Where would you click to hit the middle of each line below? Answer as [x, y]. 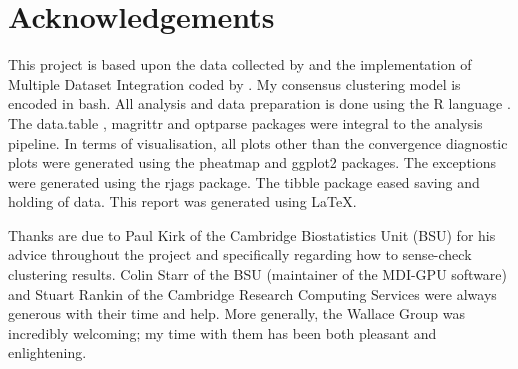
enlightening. [47, 352]
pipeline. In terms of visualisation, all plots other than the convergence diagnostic [258, 142]
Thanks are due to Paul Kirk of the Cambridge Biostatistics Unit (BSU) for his [252, 234]
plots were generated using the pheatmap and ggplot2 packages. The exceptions [252, 162]
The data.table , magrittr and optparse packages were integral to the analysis [245, 122]
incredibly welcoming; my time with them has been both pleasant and [222, 332]
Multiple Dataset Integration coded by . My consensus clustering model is [234, 83]
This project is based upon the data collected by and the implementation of [240, 64]
